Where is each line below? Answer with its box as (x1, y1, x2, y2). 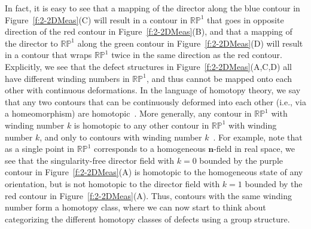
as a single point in (5, 142, 75, 155)
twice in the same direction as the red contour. (111, 48, 282, 61)
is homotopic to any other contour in (74, 118, 209, 131)
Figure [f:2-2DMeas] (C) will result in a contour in (5, 13, 188, 26)
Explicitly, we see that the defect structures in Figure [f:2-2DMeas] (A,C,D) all (5, 60, 292, 72)
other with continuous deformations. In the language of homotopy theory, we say (5, 84, 301, 96)
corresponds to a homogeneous (93, 142, 206, 155)
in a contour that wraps (5, 48, 92, 61)
